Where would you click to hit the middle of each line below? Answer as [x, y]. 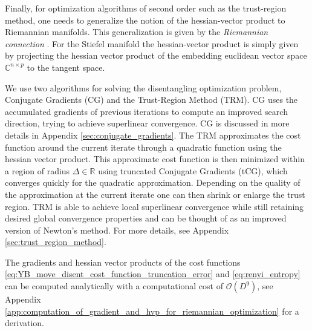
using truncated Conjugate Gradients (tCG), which [193, 170]
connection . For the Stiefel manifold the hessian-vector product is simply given [152, 43]
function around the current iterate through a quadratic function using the [143, 147]
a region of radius [37, 170]
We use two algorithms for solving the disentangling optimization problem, [143, 87]
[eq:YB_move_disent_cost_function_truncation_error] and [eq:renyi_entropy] [153, 274]
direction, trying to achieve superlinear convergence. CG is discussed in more [147, 123]
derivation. [25, 323]
